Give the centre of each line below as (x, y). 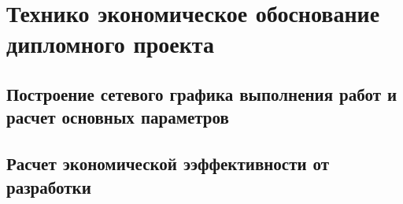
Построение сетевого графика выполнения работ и (202, 93)
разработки (49, 186)
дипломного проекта (110, 44)
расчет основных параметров (118, 117)
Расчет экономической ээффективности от (168, 163)
